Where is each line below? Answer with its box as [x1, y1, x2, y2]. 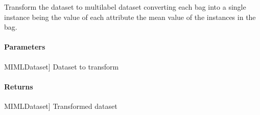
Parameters [4, 41, 45, 52]
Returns [4, 81, 33, 91]
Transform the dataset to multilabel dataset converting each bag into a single [4, 2, 246, 12]
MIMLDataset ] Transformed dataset [4, 100, 117, 111]
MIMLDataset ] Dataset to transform [4, 61, 119, 72]
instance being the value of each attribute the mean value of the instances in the [4, 11, 256, 22]
